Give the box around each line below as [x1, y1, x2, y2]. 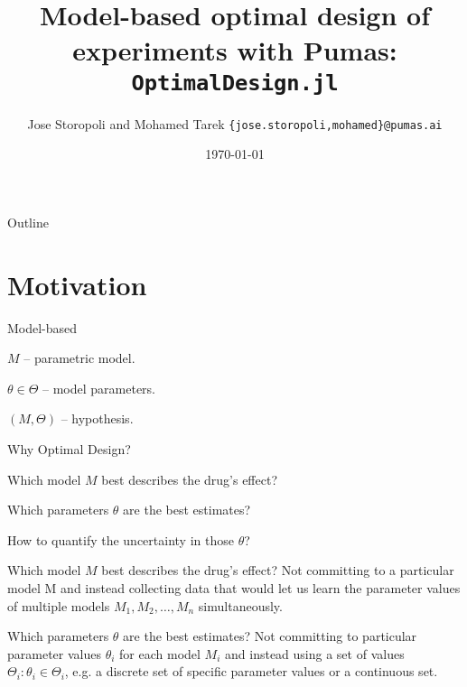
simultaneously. [198, 596, 283, 615]
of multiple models [7, 596, 110, 615]
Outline [7, 212, 49, 231]
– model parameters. [42, 378, 155, 397]
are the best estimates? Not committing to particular [123, 627, 417, 645]
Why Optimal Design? [7, 439, 131, 458]
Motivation [7, 265, 147, 302]
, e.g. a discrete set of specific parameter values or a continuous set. [64, 662, 438, 681]
